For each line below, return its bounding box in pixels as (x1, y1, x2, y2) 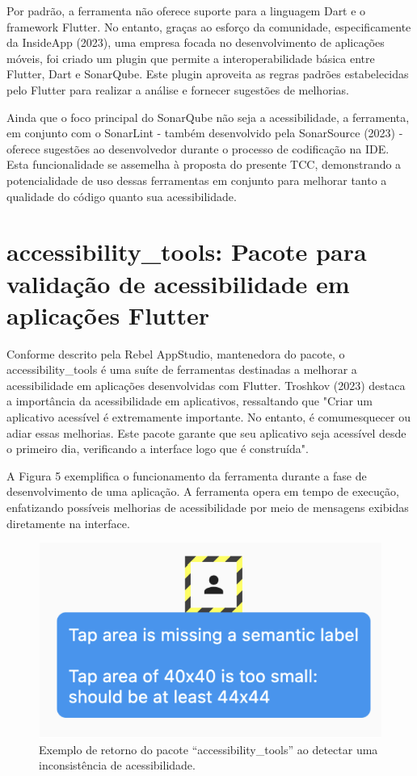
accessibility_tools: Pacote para (6, 235, 367, 268)
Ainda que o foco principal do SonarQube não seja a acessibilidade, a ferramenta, (6, 108, 410, 125)
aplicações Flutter (6, 298, 210, 331)
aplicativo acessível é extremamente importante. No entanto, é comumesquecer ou (6, 409, 411, 425)
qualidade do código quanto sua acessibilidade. (6, 187, 237, 204)
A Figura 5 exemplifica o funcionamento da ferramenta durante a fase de (6, 467, 367, 484)
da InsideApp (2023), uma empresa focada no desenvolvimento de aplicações (6, 34, 385, 51)
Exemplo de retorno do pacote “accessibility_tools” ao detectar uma (39, 740, 378, 757)
